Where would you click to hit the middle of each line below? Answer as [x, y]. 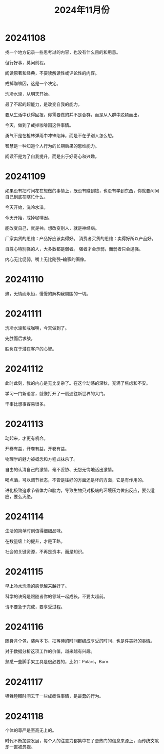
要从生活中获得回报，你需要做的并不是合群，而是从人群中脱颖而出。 [73, 114]
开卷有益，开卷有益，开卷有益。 [37, 449]
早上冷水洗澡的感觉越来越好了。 [37, 586]
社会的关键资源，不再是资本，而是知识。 [46, 552]
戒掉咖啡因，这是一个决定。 [33, 83]
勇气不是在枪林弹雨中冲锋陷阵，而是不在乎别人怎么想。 [61, 135]
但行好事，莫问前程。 [26, 62]
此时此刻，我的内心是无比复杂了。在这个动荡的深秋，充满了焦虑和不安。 [78, 383]
